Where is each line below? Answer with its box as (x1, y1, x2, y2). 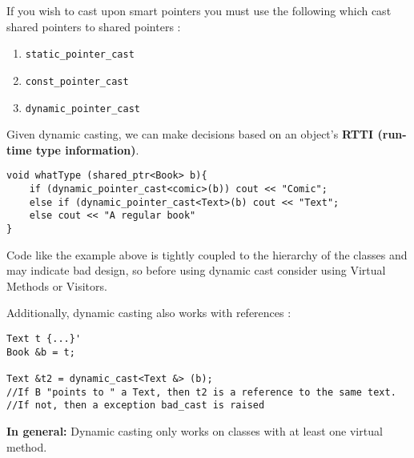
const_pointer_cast (25, 75, 129, 87)
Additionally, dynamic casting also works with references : (6, 304, 291, 321)
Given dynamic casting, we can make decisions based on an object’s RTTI (6, 126, 374, 143)
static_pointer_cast (25, 49, 135, 61)
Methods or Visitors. (6, 277, 107, 294)
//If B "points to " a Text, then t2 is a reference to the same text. (6, 386, 396, 398)
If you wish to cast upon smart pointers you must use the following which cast (6, 2, 392, 18)
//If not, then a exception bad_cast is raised (6, 400, 265, 412)
